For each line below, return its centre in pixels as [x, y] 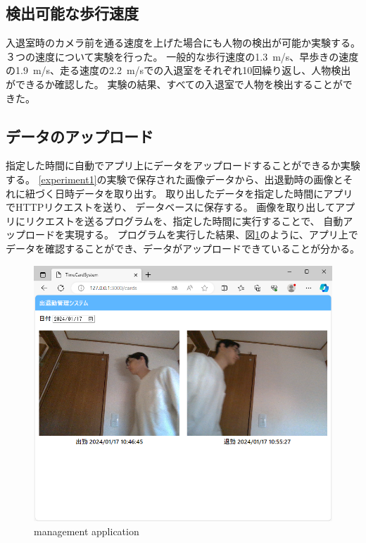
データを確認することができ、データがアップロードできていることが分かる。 [183, 248]
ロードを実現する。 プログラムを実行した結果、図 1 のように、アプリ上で [191, 234]
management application [87, 531]
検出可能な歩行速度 [72, 13]
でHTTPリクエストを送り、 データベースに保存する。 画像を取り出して [170, 207]
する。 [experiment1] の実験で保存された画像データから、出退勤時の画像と [175, 179]
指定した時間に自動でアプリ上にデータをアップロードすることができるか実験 [183, 165]
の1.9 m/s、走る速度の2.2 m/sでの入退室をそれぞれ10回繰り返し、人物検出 [178, 70]
